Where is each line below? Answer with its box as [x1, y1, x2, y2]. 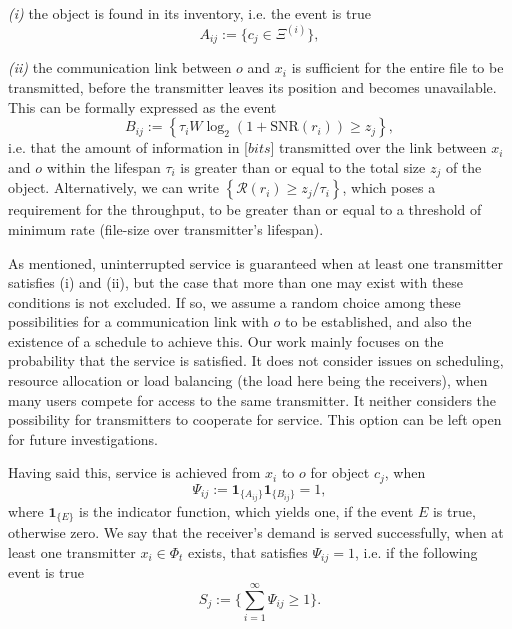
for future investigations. [8, 428, 158, 449]
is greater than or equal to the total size [180, 156, 426, 177]
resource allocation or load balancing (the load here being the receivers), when [8, 370, 488, 391]
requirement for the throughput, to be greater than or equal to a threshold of [8, 199, 482, 220]
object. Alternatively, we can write [8, 177, 219, 198]
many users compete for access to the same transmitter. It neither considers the [8, 389, 497, 410]
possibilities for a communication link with [8, 311, 269, 332]
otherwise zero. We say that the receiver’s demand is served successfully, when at [8, 522, 504, 543]
